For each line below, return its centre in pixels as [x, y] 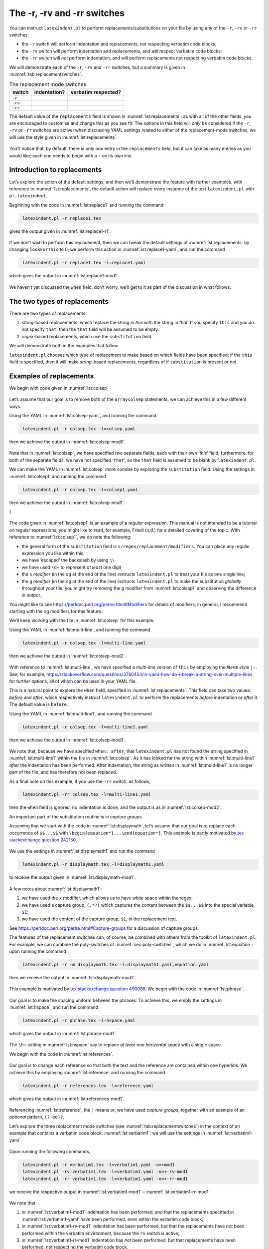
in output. [32, 595]
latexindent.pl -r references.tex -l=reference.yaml [88, 1086]
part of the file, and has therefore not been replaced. [63, 772]
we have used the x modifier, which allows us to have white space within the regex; [107, 898]
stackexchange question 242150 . [43, 840]
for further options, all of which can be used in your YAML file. [73, 681]
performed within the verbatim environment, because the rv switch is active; [101, 1233]
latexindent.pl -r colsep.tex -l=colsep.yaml [79, 429]
